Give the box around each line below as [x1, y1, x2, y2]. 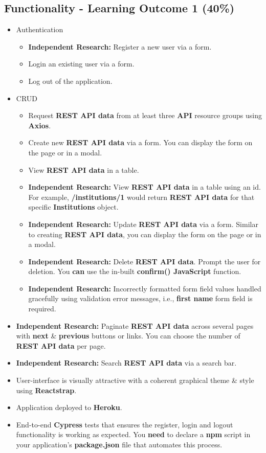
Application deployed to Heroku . [16, 402, 122, 413]
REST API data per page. [16, 340, 106, 351]
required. [28, 303, 56, 314]
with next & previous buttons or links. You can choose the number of [16, 330, 240, 341]
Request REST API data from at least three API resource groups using [28, 110, 262, 121]
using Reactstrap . [16, 384, 77, 395]
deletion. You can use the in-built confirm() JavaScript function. [28, 266, 241, 277]
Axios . [28, 120, 51, 130]
